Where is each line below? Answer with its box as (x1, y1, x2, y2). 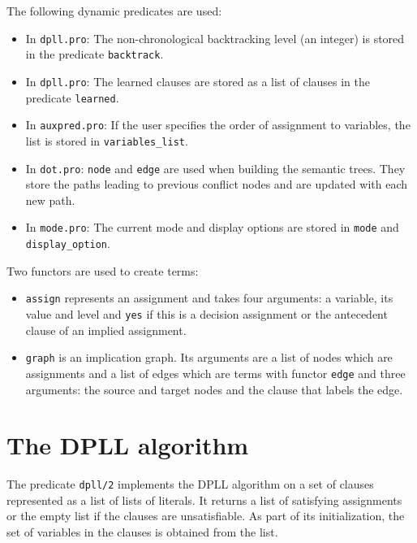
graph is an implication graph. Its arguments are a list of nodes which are (25, 349, 393, 366)
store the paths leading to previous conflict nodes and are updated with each (25, 176, 408, 193)
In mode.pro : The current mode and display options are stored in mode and (25, 219, 399, 236)
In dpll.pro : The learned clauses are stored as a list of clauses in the (25, 72, 371, 89)
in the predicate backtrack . (25, 46, 164, 63)
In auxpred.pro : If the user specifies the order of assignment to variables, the (25, 116, 411, 133)
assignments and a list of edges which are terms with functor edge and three (25, 364, 406, 381)
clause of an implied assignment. (25, 321, 187, 338)
